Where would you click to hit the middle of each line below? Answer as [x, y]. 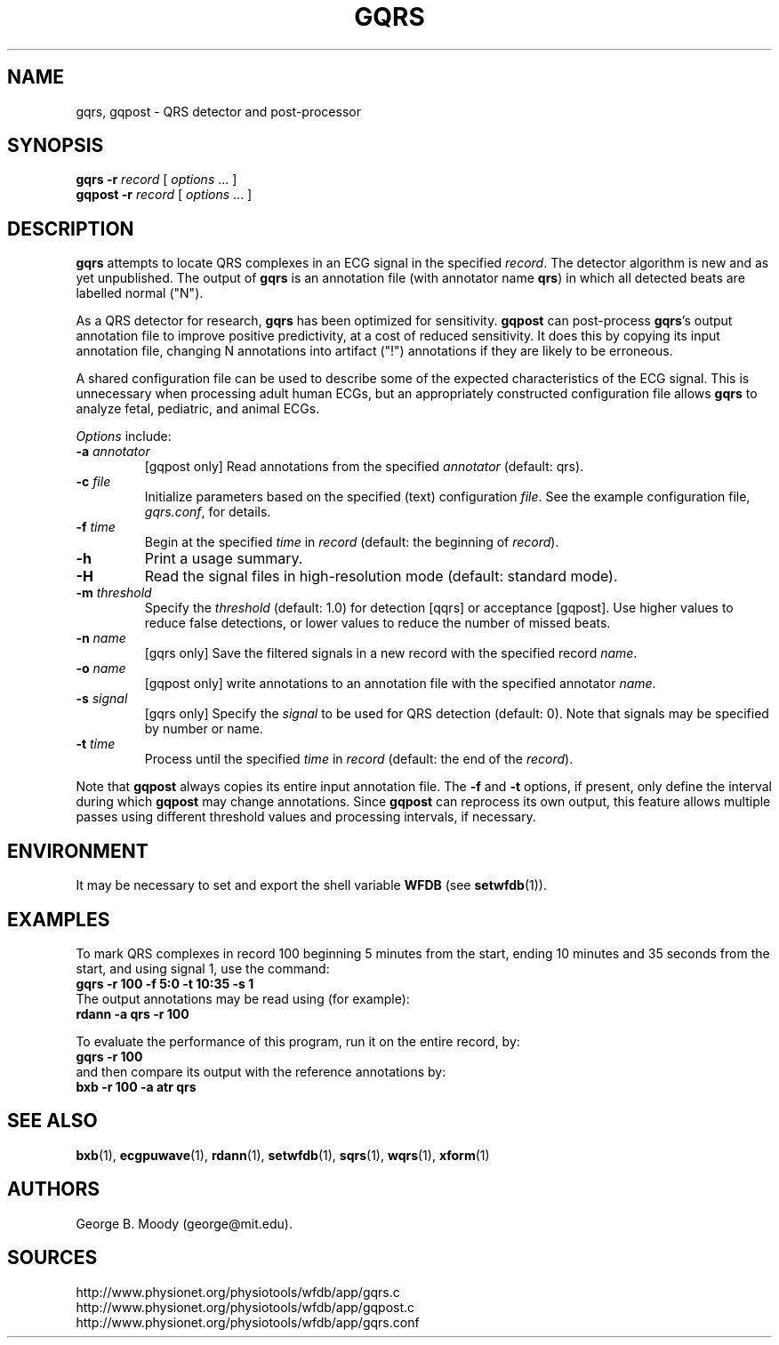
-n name [101, 638]
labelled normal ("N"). [140, 293]
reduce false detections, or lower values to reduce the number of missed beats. [377, 623]
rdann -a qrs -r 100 [133, 1013]
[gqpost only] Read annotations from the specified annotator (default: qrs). [364, 467]
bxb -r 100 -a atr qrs [136, 1086]
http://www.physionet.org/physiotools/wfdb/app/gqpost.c [245, 1307]
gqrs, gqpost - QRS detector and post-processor [218, 111]
